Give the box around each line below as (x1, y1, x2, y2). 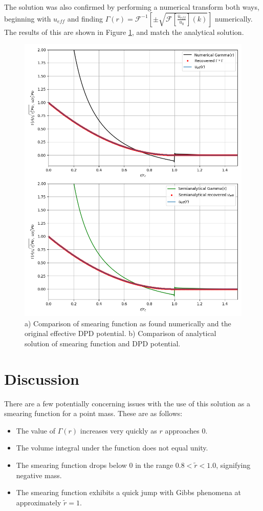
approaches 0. (165, 425, 208, 436)
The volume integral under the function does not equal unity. (16, 442, 208, 453)
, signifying (216, 460, 251, 470)
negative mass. (16, 469, 62, 480)
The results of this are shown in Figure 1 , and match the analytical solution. (4, 26, 244, 37)
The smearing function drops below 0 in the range (16, 460, 173, 470)
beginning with (4, 13, 51, 24)
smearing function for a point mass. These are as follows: (4, 408, 183, 419)
